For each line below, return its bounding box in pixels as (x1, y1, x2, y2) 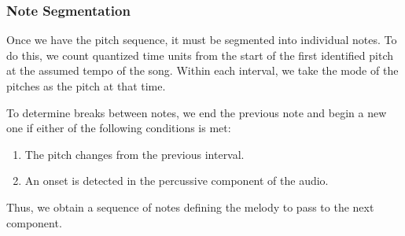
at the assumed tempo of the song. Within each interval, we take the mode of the (6, 62, 399, 79)
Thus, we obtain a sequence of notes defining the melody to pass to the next (6, 198, 374, 215)
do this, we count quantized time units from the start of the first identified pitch (6, 46, 393, 63)
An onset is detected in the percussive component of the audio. (24, 172, 329, 189)
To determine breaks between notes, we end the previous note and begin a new (6, 104, 387, 120)
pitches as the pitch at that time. (6, 78, 166, 94)
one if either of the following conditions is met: (6, 120, 231, 136)
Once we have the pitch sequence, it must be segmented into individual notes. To (6, 31, 397, 48)
